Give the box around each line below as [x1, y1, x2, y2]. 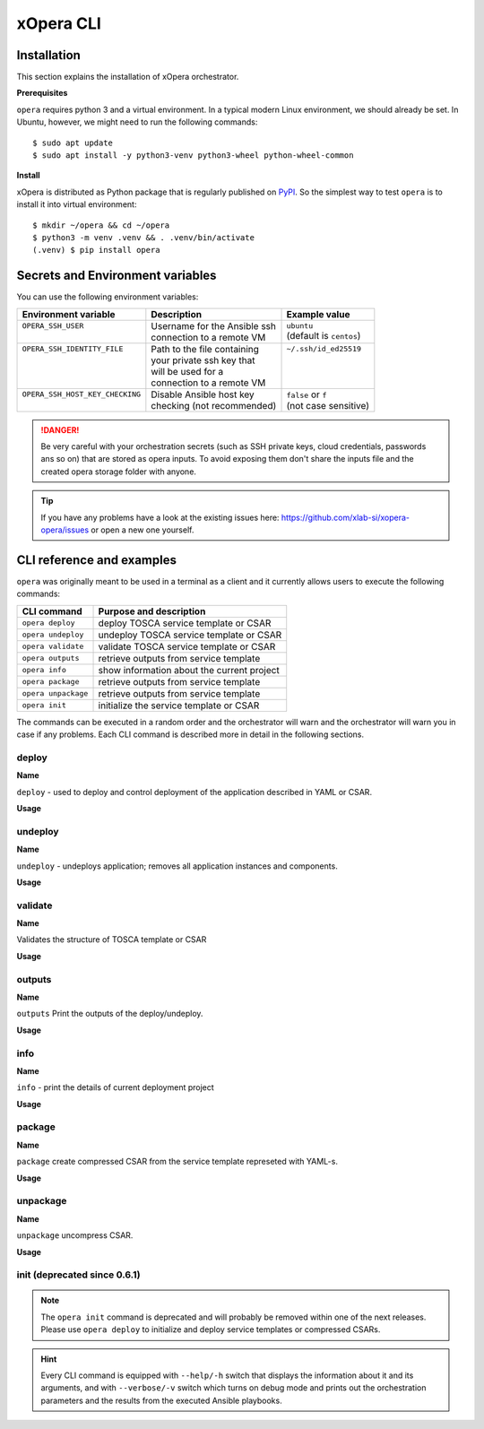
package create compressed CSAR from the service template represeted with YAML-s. [16, 1156, 338, 1167]
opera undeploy [22, 630, 84, 640]
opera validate [22, 642, 84, 652]
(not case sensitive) [286, 399, 369, 411]
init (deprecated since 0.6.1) [16, 1269, 141, 1281]
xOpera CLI [16, 13, 102, 33]
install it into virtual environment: [16, 199, 137, 210]
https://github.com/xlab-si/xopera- [281, 512, 411, 523]
